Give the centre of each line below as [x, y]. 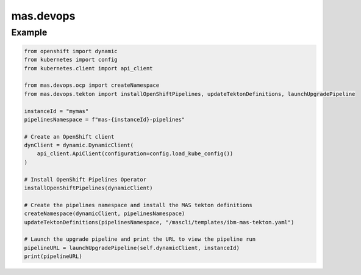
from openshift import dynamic [71, 51]
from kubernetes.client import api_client [88, 68]
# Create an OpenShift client [69, 137]
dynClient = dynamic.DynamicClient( [79, 145]
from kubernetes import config [71, 60]
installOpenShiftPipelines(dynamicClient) [88, 188]
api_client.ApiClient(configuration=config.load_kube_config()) [135, 154]
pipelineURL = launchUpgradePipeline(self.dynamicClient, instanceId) [132, 248]
